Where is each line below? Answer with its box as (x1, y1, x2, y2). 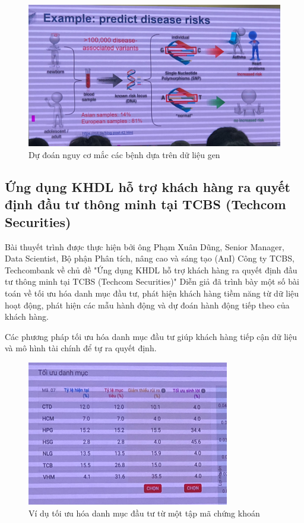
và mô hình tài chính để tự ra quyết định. (5, 342, 157, 354)
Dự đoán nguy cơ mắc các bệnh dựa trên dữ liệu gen (28, 148, 220, 160)
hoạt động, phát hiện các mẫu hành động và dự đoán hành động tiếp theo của (5, 298, 290, 311)
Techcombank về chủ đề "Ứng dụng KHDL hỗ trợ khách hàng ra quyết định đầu (5, 263, 297, 276)
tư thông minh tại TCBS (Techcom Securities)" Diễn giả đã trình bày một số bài (5, 275, 299, 288)
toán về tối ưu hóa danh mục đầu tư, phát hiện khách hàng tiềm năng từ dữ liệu (5, 286, 299, 299)
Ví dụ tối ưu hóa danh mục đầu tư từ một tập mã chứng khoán (28, 506, 260, 519)
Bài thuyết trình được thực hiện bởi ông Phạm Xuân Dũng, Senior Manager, (5, 240, 284, 253)
